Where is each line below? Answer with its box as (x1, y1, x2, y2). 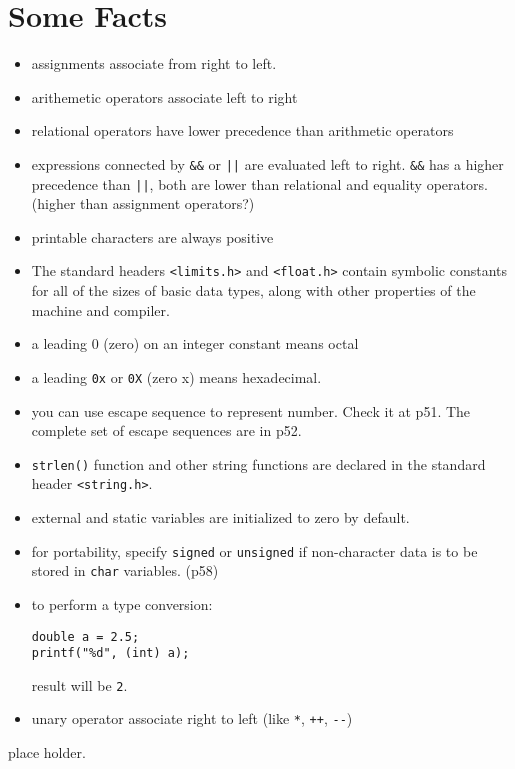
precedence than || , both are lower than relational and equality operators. (31, 173, 488, 194)
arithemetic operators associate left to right (31, 86, 298, 107)
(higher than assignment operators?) (31, 193, 255, 214)
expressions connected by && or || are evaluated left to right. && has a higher (31, 153, 504, 174)
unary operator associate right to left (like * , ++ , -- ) (31, 708, 353, 729)
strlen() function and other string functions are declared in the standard (31, 453, 486, 474)
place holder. (8, 742, 86, 763)
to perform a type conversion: (31, 593, 213, 614)
